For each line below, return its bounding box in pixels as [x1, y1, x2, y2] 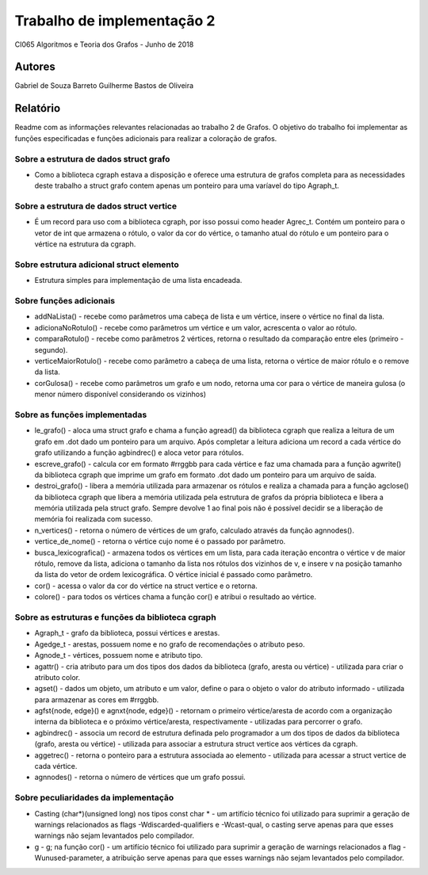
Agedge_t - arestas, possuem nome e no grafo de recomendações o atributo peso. [34, 639, 305, 649]
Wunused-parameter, [34, 853, 105, 863]
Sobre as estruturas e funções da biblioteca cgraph [14, 611, 217, 622]
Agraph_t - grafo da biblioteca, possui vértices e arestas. [34, 629, 220, 638]
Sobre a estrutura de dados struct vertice [14, 201, 178, 212]
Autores [14, 60, 55, 74]
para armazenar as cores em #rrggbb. [34, 694, 159, 705]
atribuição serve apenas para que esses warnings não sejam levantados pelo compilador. [112, 853, 404, 863]
